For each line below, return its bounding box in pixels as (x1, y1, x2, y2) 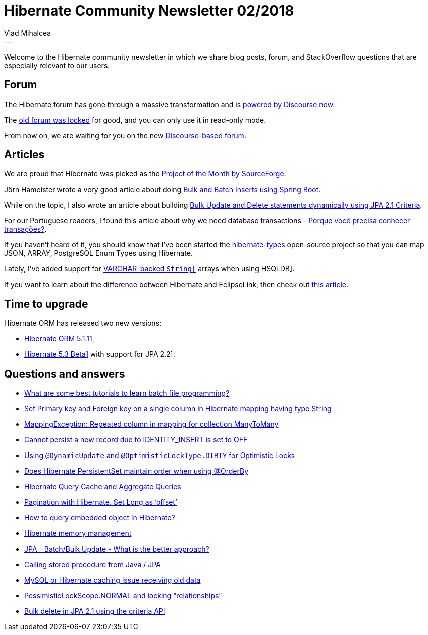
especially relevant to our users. (4, 61, 110, 70)
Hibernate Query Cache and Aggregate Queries (24, 482, 181, 491)
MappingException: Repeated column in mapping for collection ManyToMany (24, 420, 279, 429)
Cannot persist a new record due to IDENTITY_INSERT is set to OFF (24, 435, 248, 444)
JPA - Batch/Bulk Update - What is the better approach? (24, 545, 209, 554)
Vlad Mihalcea (4, 28, 51, 37)
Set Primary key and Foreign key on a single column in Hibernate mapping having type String (24, 404, 332, 413)
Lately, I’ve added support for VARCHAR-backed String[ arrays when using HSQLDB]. (4, 264, 295, 274)
